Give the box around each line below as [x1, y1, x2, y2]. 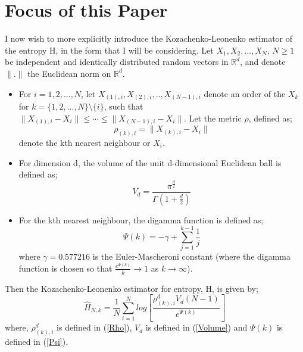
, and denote [240, 55, 286, 68]
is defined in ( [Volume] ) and [145, 321, 248, 334]
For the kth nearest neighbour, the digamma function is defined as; [18, 213, 264, 226]
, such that [104, 100, 143, 113]
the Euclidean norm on [27, 67, 111, 79]
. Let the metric [184, 111, 242, 124]
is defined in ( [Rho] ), [57, 321, 132, 334]
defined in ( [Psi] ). [5, 335, 68, 347]
